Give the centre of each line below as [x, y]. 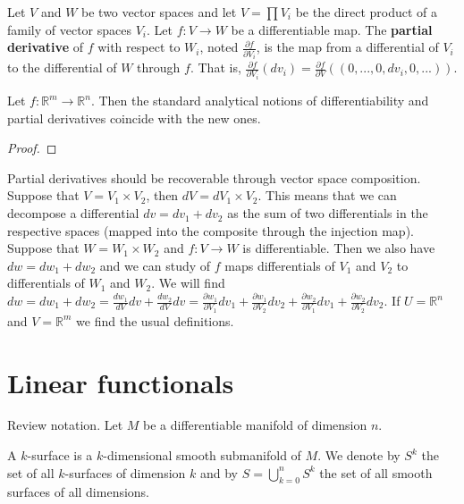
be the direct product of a [366, 12]
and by [219, 472]
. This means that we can [327, 195]
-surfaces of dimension [125, 472]
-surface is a [60, 455]
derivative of [45, 47]
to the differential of [62, 67]
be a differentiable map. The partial [332, 29]
